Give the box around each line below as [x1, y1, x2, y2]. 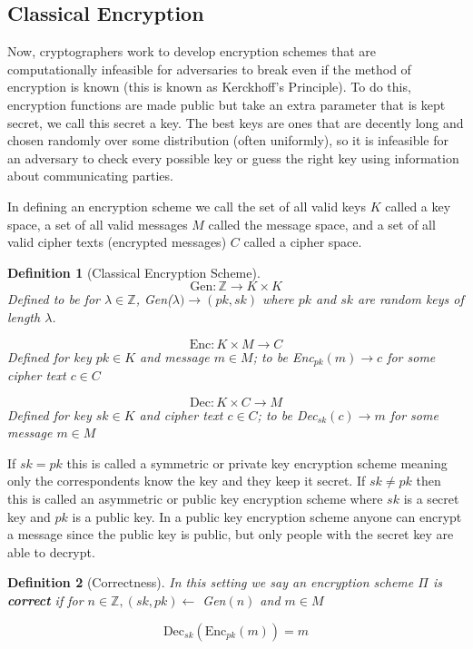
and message [140, 347, 210, 366]
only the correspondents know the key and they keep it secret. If [7, 471, 366, 490]
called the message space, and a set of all [208, 214, 436, 233]
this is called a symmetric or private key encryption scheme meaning [66, 453, 448, 472]
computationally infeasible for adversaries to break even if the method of [7, 59, 411, 78]
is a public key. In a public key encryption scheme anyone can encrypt [72, 506, 462, 526]
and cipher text [139, 405, 223, 424]
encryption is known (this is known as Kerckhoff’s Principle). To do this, [7, 77, 411, 96]
